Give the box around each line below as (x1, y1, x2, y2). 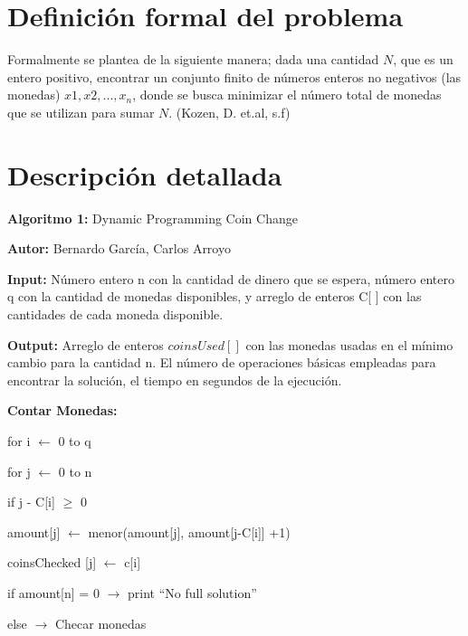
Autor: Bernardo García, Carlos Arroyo (7, 239, 231, 258)
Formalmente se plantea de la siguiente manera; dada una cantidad (7, 50, 379, 69)
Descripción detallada (7, 156, 282, 193)
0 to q (58, 431, 91, 450)
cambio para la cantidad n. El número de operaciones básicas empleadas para (7, 353, 436, 372)
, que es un (393, 50, 454, 69)
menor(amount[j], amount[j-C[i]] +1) (88, 522, 291, 541)
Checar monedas (54, 613, 147, 632)
